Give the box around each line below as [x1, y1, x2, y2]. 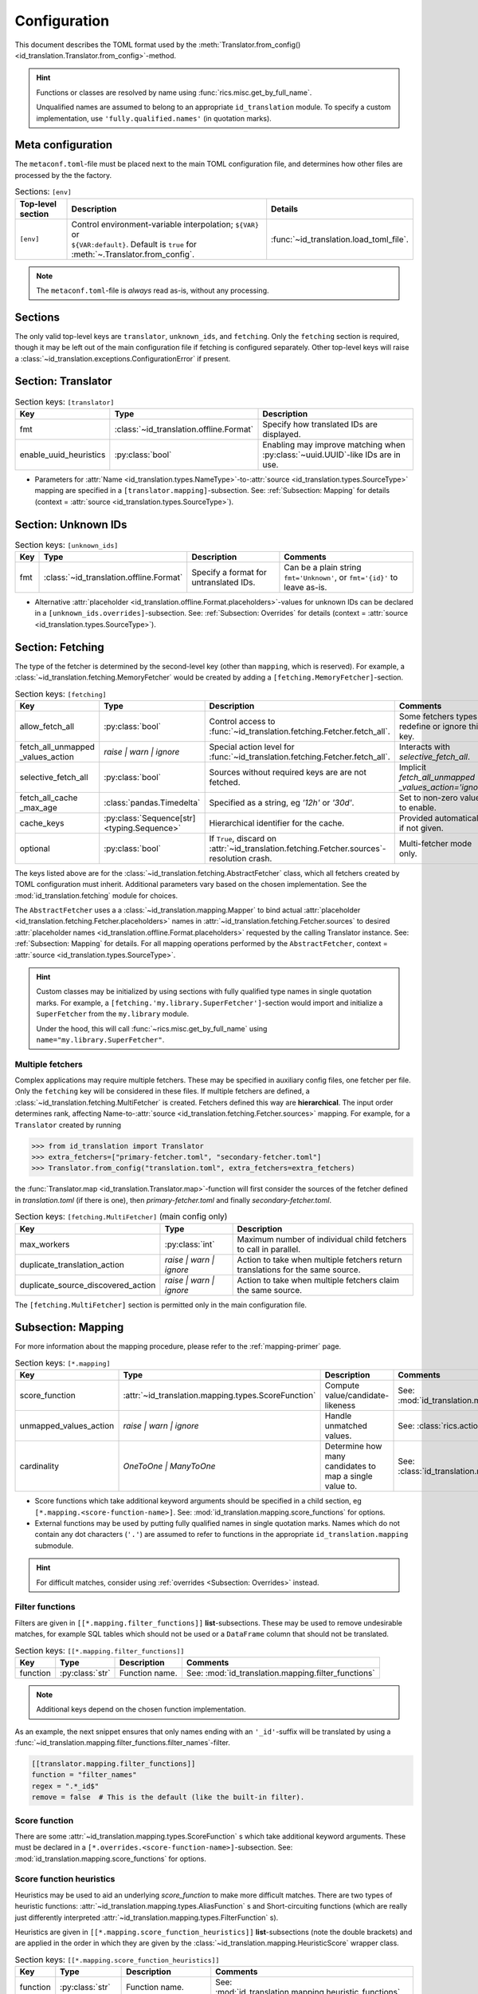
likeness [324, 1400, 356, 1411]
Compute [324, 1380, 360, 1391]
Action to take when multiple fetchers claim [237, 1275, 400, 1286]
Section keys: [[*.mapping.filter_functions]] [14, 1645, 185, 1656]
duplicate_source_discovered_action [19, 1279, 156, 1291]
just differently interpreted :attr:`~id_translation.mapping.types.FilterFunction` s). [14, 1913, 279, 1922]
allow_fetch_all [19, 720, 75, 731]
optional [19, 842, 51, 853]
